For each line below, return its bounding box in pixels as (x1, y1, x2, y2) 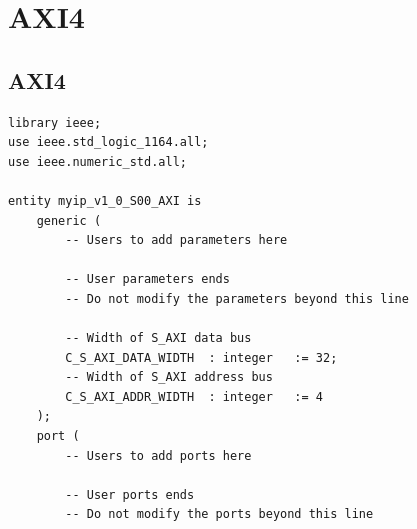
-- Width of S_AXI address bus (65, 370, 273, 385)
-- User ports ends (65, 487, 195, 502)
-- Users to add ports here (65, 448, 252, 463)
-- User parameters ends (65, 272, 230, 287)
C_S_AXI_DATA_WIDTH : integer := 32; (65, 350, 338, 365)
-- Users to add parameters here (65, 233, 288, 248)
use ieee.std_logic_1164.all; (8, 135, 209, 150)
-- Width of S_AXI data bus (65, 331, 252, 346)
